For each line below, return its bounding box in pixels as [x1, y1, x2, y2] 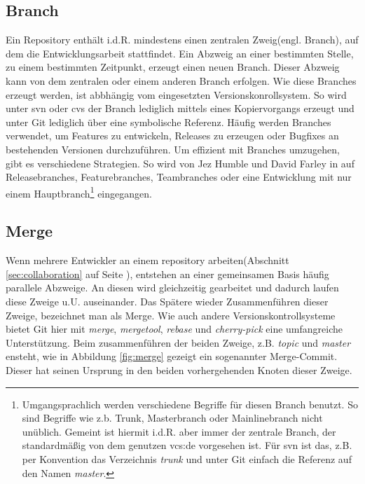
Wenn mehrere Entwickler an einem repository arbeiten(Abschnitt [6, 253, 289, 268]
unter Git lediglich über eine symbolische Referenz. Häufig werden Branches [6, 114, 331, 129]
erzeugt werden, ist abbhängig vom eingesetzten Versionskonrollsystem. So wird [6, 87, 347, 102]
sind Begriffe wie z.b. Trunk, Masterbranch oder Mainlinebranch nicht [22, 410, 323, 425]
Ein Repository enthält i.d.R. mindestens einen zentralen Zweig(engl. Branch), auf [6, 32, 359, 47]
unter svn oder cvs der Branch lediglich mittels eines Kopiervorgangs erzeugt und [6, 101, 354, 116]
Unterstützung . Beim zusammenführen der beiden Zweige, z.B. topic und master [6, 335, 351, 350]
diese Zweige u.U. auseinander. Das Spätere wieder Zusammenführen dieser [6, 293, 329, 308]
